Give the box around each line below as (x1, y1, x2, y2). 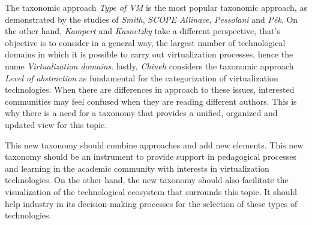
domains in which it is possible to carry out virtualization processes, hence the (5, 48, 293, 60)
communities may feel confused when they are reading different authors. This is (5, 95, 297, 107)
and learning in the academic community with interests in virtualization (5, 162, 269, 174)
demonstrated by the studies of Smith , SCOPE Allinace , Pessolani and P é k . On (5, 13, 298, 25)
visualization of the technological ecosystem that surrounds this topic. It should (5, 185, 298, 197)
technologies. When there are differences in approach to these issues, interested (5, 83, 295, 96)
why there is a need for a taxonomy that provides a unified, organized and (5, 107, 278, 119)
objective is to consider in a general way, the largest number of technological (5, 36, 286, 48)
